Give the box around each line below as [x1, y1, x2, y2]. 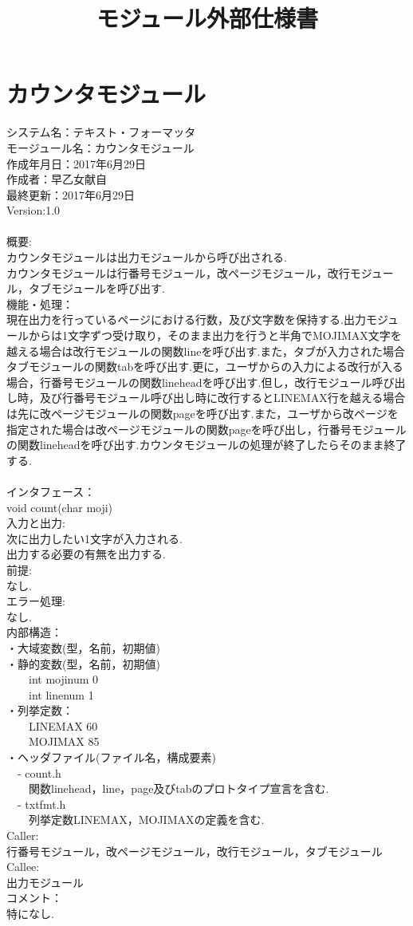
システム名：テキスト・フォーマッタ [6, 124, 196, 140]
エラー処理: [6, 593, 65, 609]
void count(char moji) [6, 498, 113, 515]
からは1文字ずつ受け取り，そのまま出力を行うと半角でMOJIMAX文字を [28, 327, 402, 344]
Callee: [6, 858, 40, 875]
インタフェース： [6, 483, 96, 499]
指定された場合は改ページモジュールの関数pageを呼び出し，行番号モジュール [6, 420, 407, 437]
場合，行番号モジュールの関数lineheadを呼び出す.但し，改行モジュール [6, 373, 372, 390]
